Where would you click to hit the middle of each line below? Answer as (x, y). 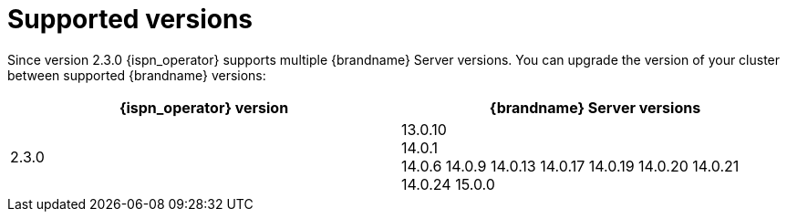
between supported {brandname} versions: (137, 75)
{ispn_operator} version (204, 107)
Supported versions (130, 19)
